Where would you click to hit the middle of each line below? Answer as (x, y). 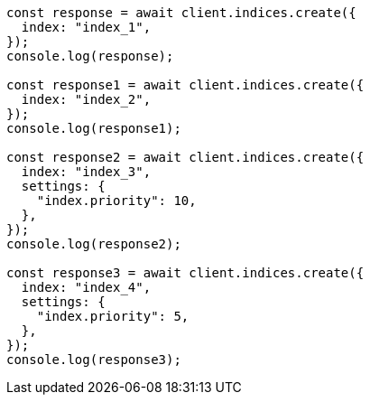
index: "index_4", (86, 287)
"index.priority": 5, (113, 316)
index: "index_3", (86, 172)
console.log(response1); (94, 128)
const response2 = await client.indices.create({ (185, 157)
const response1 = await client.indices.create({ (185, 85)
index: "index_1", (86, 27)
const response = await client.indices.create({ (181, 13)
